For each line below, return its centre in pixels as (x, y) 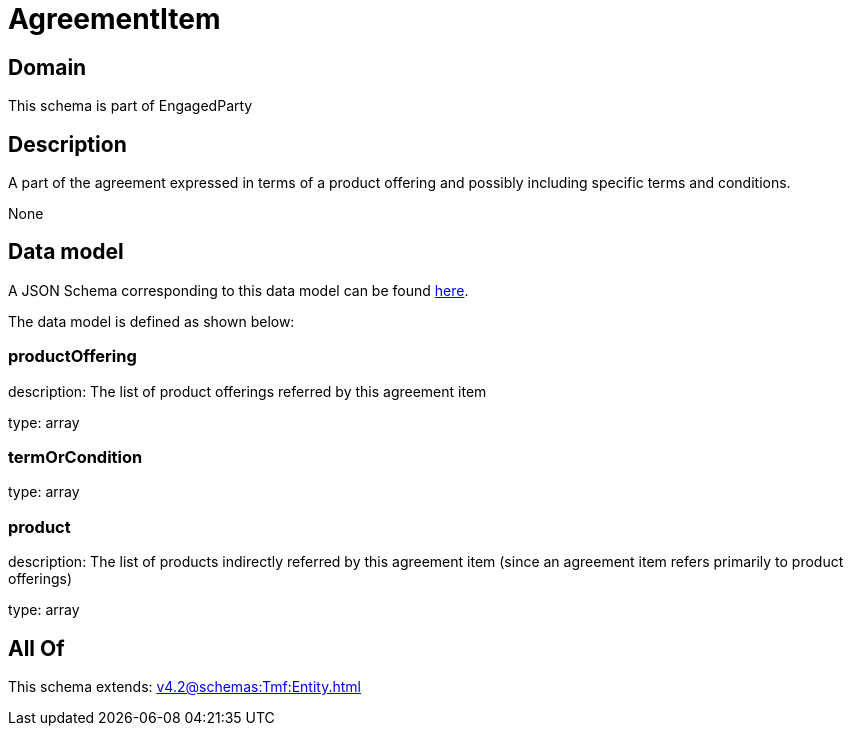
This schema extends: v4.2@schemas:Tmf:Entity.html (184, 686)
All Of (36, 648)
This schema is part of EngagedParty (130, 106)
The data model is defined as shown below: (151, 321)
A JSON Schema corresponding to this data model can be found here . (238, 290)
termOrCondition (75, 456)
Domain (47, 67)
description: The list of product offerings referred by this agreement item (247, 391)
